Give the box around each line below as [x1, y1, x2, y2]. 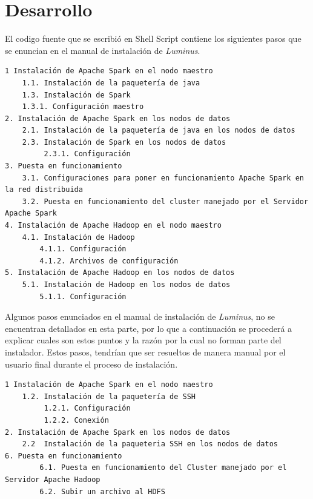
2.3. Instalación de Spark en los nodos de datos [22, 137, 226, 147]
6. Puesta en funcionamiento [5, 451, 122, 460]
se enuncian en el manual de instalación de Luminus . [5, 44, 200, 56]
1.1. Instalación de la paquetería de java [22, 78, 200, 87]
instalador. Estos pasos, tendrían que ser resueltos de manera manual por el [5, 345, 286, 358]
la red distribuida [5, 185, 83, 194]
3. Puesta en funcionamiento [5, 162, 122, 171]
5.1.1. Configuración [39, 292, 127, 301]
